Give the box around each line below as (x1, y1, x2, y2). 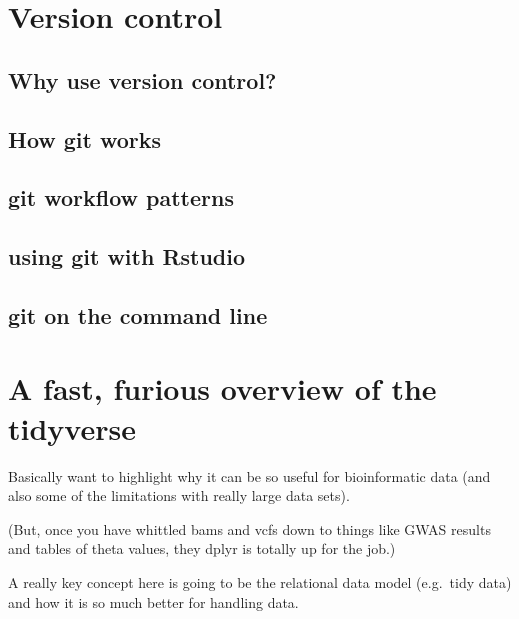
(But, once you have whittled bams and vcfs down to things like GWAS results (8, 518, 491, 539)
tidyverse (8, 407, 136, 448)
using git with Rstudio (8, 241, 246, 272)
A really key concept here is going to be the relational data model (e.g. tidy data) (8, 571, 512, 592)
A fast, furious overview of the (8, 368, 437, 409)
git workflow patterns (8, 182, 234, 213)
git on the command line (8, 299, 268, 330)
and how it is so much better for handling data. (8, 591, 299, 612)
